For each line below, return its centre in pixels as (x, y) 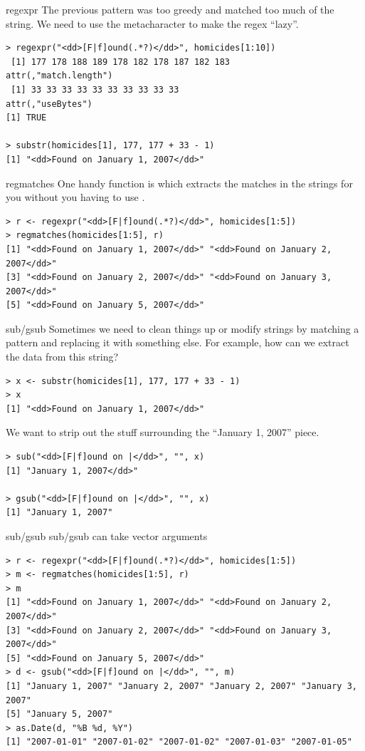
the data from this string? (62, 357)
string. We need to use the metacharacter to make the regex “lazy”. (152, 23)
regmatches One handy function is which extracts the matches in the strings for (179, 183)
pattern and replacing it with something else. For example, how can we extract (178, 342)
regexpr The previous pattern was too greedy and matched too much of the (170, 9)
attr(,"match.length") (59, 76)
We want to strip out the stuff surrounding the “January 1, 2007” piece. (163, 432)
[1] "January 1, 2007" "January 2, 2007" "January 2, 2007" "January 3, (181, 686)
